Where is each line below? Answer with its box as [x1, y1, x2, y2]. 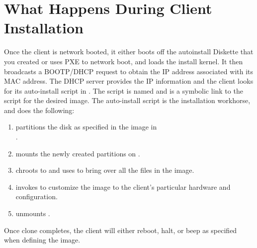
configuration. [15, 191, 58, 202]
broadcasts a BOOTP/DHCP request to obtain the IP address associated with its [4, 66, 254, 76]
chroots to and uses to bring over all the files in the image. [15, 165, 194, 175]
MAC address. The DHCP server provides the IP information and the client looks [4, 76, 254, 86]
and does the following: [4, 105, 75, 115]
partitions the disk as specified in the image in [15, 122, 157, 132]
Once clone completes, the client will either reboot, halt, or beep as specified [4, 225, 237, 235]
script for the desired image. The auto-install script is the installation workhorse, [4, 95, 251, 106]
